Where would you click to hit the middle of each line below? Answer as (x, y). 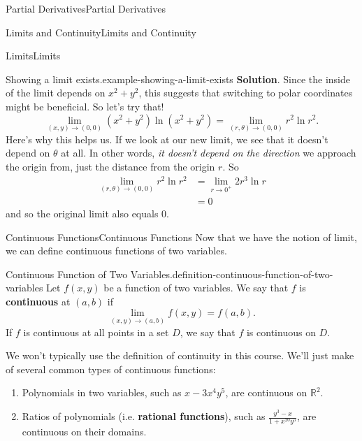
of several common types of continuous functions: (111, 369)
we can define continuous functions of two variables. (116, 251)
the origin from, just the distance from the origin (110, 166)
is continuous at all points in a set (96, 332)
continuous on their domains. (84, 432)
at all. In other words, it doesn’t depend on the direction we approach (209, 153)
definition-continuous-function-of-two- (253, 274)
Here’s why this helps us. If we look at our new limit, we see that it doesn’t (167, 139)
